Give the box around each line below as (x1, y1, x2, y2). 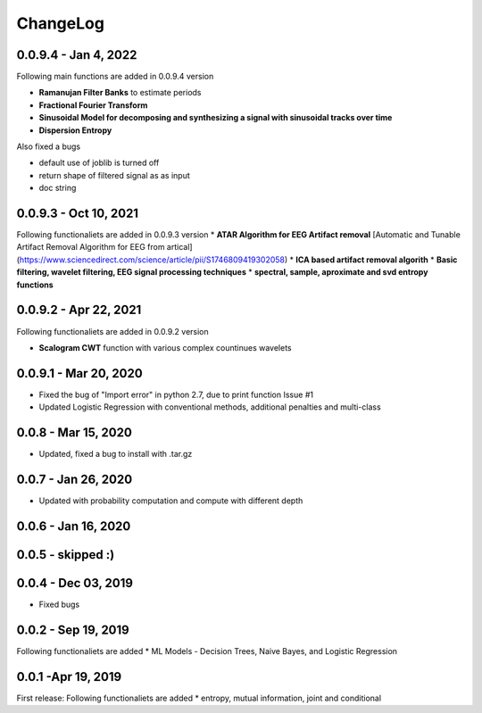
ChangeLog (16, 13, 104, 33)
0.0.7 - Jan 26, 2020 (16, 471, 133, 486)
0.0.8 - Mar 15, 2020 (16, 425, 133, 441)
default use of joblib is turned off (38, 157, 160, 169)
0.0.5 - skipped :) (16, 547, 115, 562)
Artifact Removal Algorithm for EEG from (16, 242, 165, 253)
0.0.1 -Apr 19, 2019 (16, 669, 122, 684)
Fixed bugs (38, 599, 80, 609)
